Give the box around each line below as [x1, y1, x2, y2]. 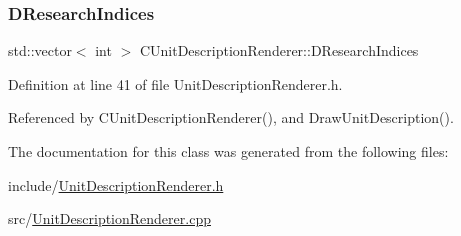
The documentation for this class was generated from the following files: [8, 141, 449, 161]
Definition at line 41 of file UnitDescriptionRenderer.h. [8, 73, 343, 94]
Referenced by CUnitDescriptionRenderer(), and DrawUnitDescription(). [8, 107, 454, 128]
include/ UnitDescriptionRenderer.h [8, 174, 224, 195]
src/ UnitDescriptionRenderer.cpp [8, 208, 211, 229]
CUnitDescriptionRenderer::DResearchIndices [139, 40, 419, 61]
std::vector [8, 40, 72, 61]
